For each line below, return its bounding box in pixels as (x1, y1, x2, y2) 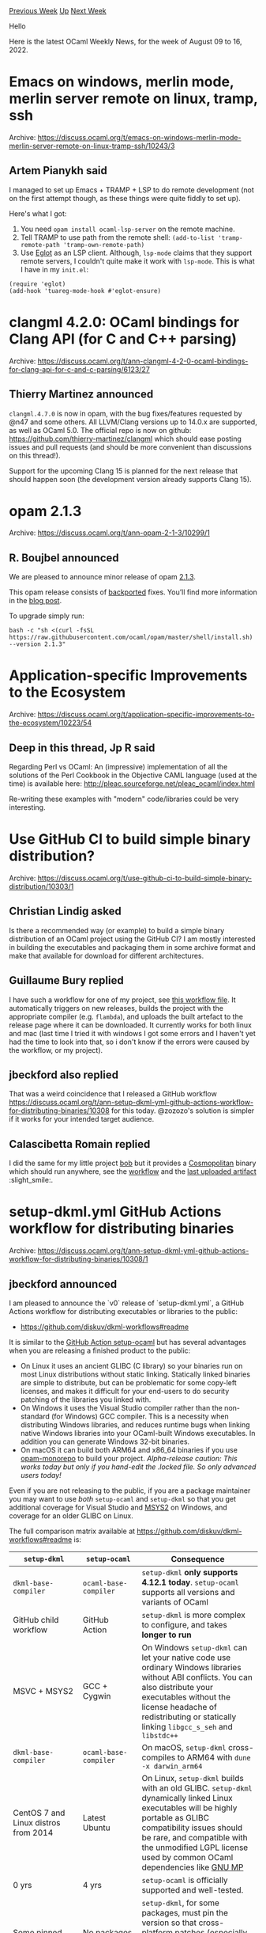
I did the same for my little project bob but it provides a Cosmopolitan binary (9, 1158, 257, 1168)
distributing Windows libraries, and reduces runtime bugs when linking (20, 1419, 251, 1430)
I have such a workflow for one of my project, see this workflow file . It (9, 995, 236, 1004)
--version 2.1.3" (9, 640, 66, 648)
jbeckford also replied (9, 1068, 119, 1081)
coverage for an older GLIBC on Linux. (9, 1510, 133, 1521)
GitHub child (13, 1614, 59, 1625)
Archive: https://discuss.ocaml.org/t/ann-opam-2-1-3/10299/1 (9, 528, 210, 537)
